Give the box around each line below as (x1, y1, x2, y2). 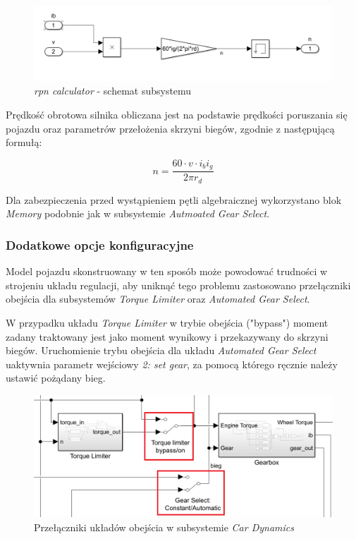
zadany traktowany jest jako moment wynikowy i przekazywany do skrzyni (6, 329, 329, 344)
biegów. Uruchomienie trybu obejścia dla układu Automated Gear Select (6, 343, 317, 358)
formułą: (6, 135, 42, 150)
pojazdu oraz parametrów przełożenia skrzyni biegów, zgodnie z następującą (6, 121, 335, 135)
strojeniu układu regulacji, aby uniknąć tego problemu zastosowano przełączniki (6, 277, 351, 292)
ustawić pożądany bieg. (6, 370, 106, 385)
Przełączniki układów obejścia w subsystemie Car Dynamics (34, 519, 295, 534)
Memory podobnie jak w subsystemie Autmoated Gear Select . (6, 206, 270, 221)
